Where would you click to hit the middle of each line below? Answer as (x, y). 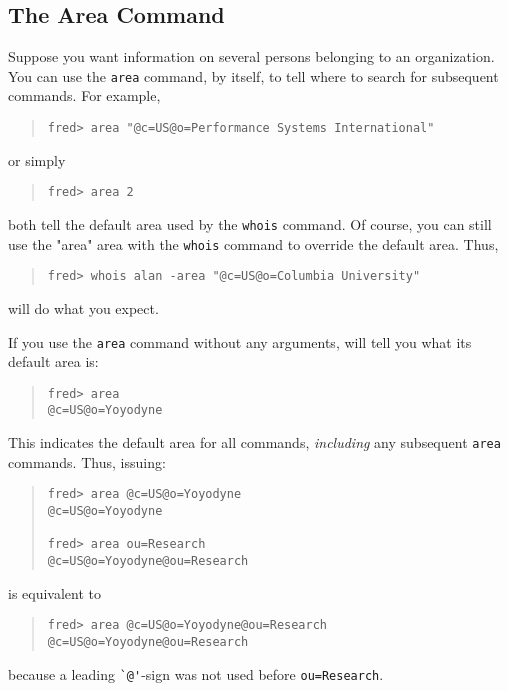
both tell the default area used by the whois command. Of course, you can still (250, 223)
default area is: (53, 361)
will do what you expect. (83, 307)
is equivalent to (55, 592)
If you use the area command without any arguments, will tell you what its (240, 341)
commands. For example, (84, 95)
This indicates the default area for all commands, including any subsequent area (254, 442)
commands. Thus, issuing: (87, 461)
